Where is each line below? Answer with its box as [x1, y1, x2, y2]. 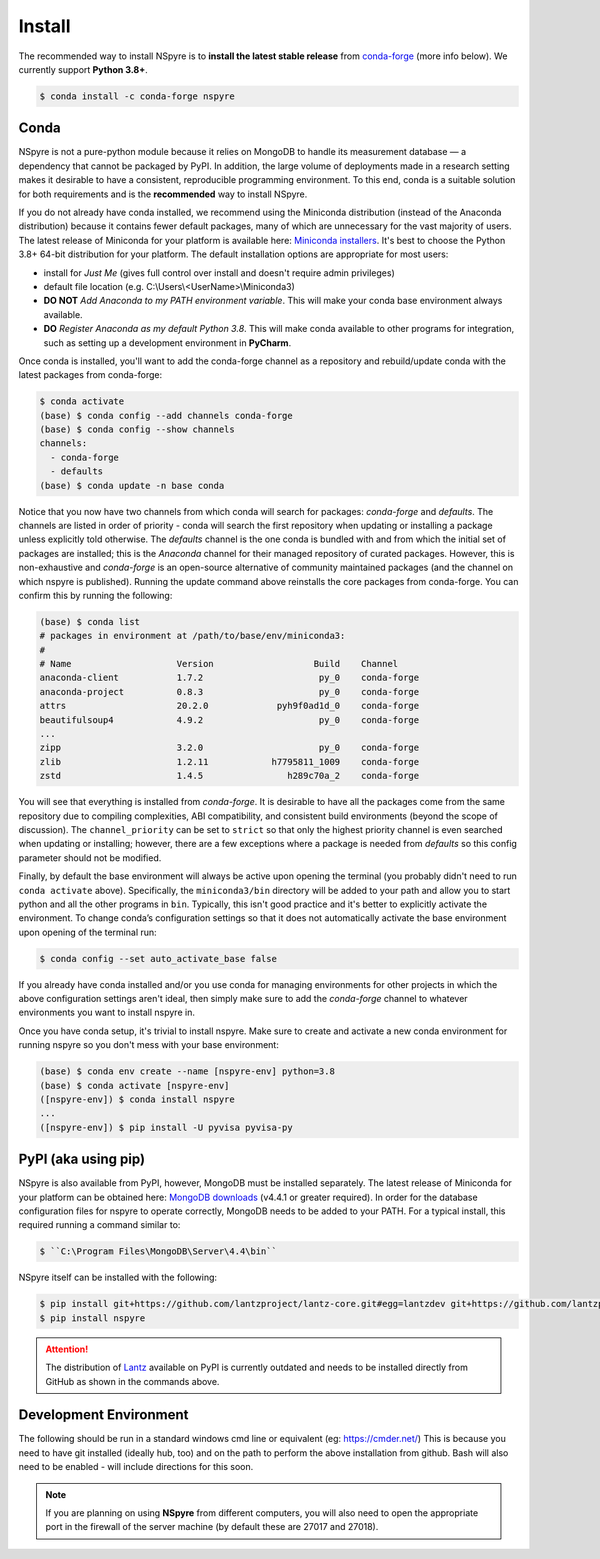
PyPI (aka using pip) [18, 1151, 145, 1168]
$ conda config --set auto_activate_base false [39, 953, 277, 964]
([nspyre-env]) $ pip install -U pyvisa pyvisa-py [39, 1121, 294, 1133]
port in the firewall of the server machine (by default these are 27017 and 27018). [45, 1521, 379, 1533]
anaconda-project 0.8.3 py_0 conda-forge [39, 686, 420, 697]
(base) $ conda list [39, 616, 140, 627]
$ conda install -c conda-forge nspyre [39, 90, 235, 102]
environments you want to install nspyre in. [18, 1006, 195, 1019]
